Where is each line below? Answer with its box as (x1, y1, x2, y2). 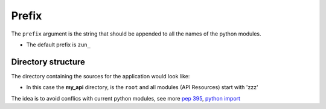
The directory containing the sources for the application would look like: (11, 72, 190, 79)
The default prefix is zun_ (26, 41, 91, 48)
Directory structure (11, 57, 86, 67)
